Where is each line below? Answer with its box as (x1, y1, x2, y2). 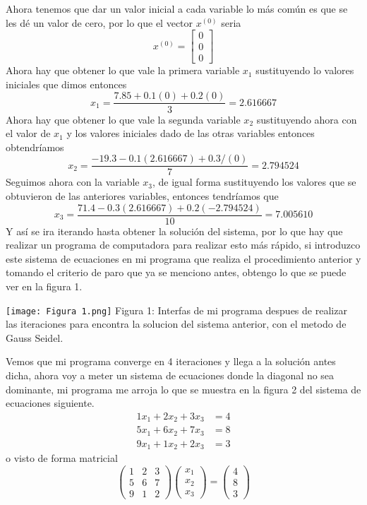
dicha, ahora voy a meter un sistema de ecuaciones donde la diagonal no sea (6, 368, 335, 383)
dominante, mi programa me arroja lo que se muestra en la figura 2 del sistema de (6, 381, 361, 396)
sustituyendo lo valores (255, 63, 354, 78)
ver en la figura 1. (6, 279, 83, 293)
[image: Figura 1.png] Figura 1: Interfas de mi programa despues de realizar (6, 302, 347, 317)
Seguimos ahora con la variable (6, 174, 140, 189)
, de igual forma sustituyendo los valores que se (152, 174, 356, 189)
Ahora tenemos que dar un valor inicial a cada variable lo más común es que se (6, 1, 348, 16)
